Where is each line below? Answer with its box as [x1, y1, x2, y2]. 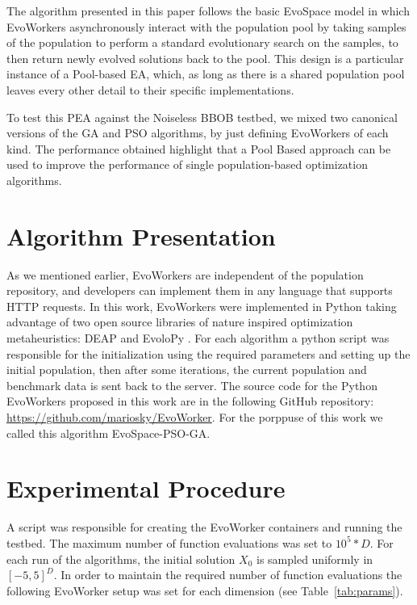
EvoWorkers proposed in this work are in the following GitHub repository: [6, 393, 374, 410]
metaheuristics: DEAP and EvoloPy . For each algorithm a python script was [6, 330, 390, 347]
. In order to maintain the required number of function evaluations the [53, 566, 402, 583]
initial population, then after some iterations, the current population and [6, 361, 367, 378]
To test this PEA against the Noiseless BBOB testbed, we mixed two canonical [6, 108, 398, 125]
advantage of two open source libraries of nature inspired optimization [6, 313, 353, 330]
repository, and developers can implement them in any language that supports [6, 282, 393, 299]
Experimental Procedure [6, 472, 286, 505]
